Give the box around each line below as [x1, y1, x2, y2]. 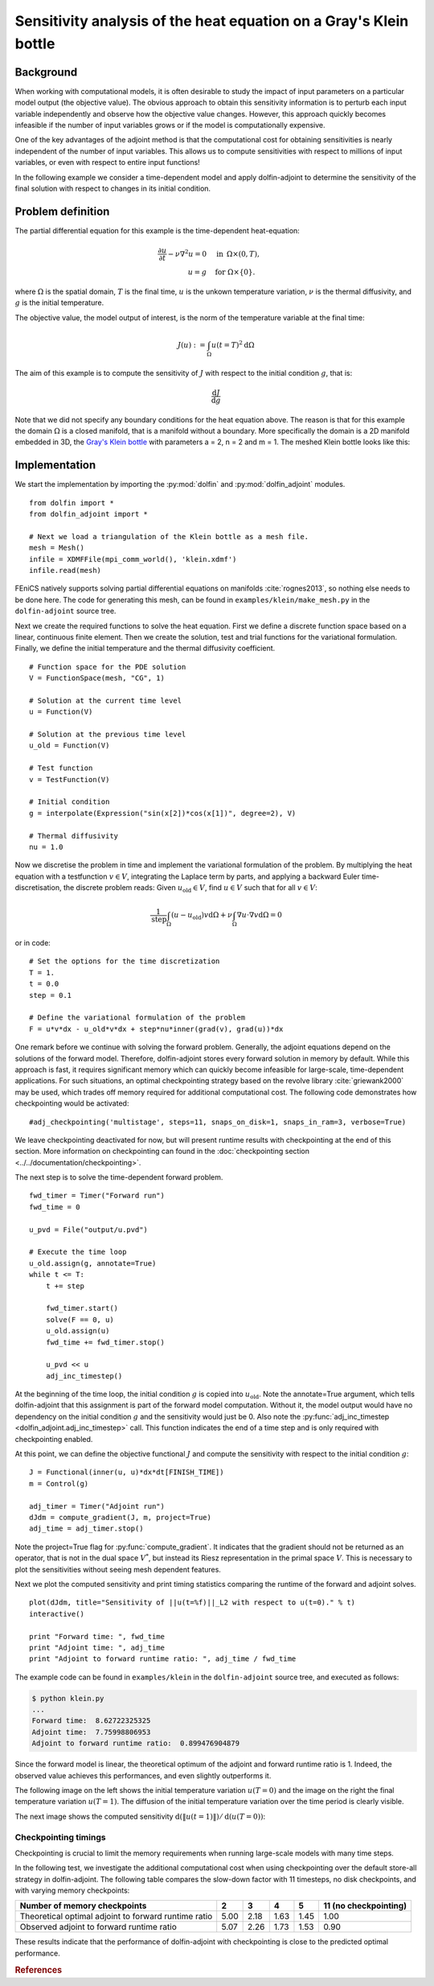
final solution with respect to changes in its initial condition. [14, 183, 211, 193]
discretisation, [14, 883, 62, 892]
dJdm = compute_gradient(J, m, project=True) [29, 1513, 212, 1522]
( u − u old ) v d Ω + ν [170, 910, 233, 921]
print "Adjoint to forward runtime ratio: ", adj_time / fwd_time [29, 1654, 297, 1663]
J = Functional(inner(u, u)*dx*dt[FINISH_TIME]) [29, 1468, 224, 1477]
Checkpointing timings [14, 1831, 106, 1843]
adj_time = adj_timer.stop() [29, 1524, 144, 1533]
